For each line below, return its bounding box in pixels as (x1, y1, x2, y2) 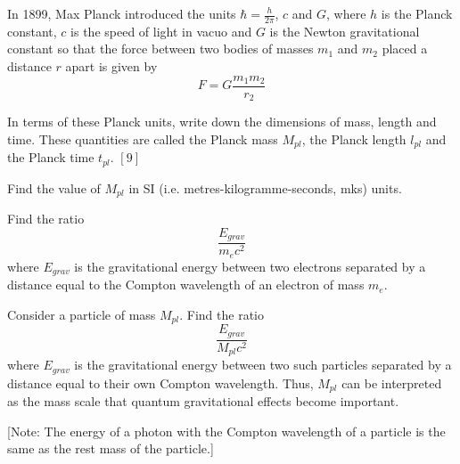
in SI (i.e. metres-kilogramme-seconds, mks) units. (128, 178, 402, 197)
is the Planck (381, 4, 453, 22)
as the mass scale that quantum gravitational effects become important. (7, 391, 399, 410)
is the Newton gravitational (269, 21, 420, 40)
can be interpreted (341, 373, 442, 392)
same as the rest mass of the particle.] (7, 439, 214, 458)
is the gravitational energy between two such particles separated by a (74, 355, 452, 374)
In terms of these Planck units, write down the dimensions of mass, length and (7, 112, 437, 131)
